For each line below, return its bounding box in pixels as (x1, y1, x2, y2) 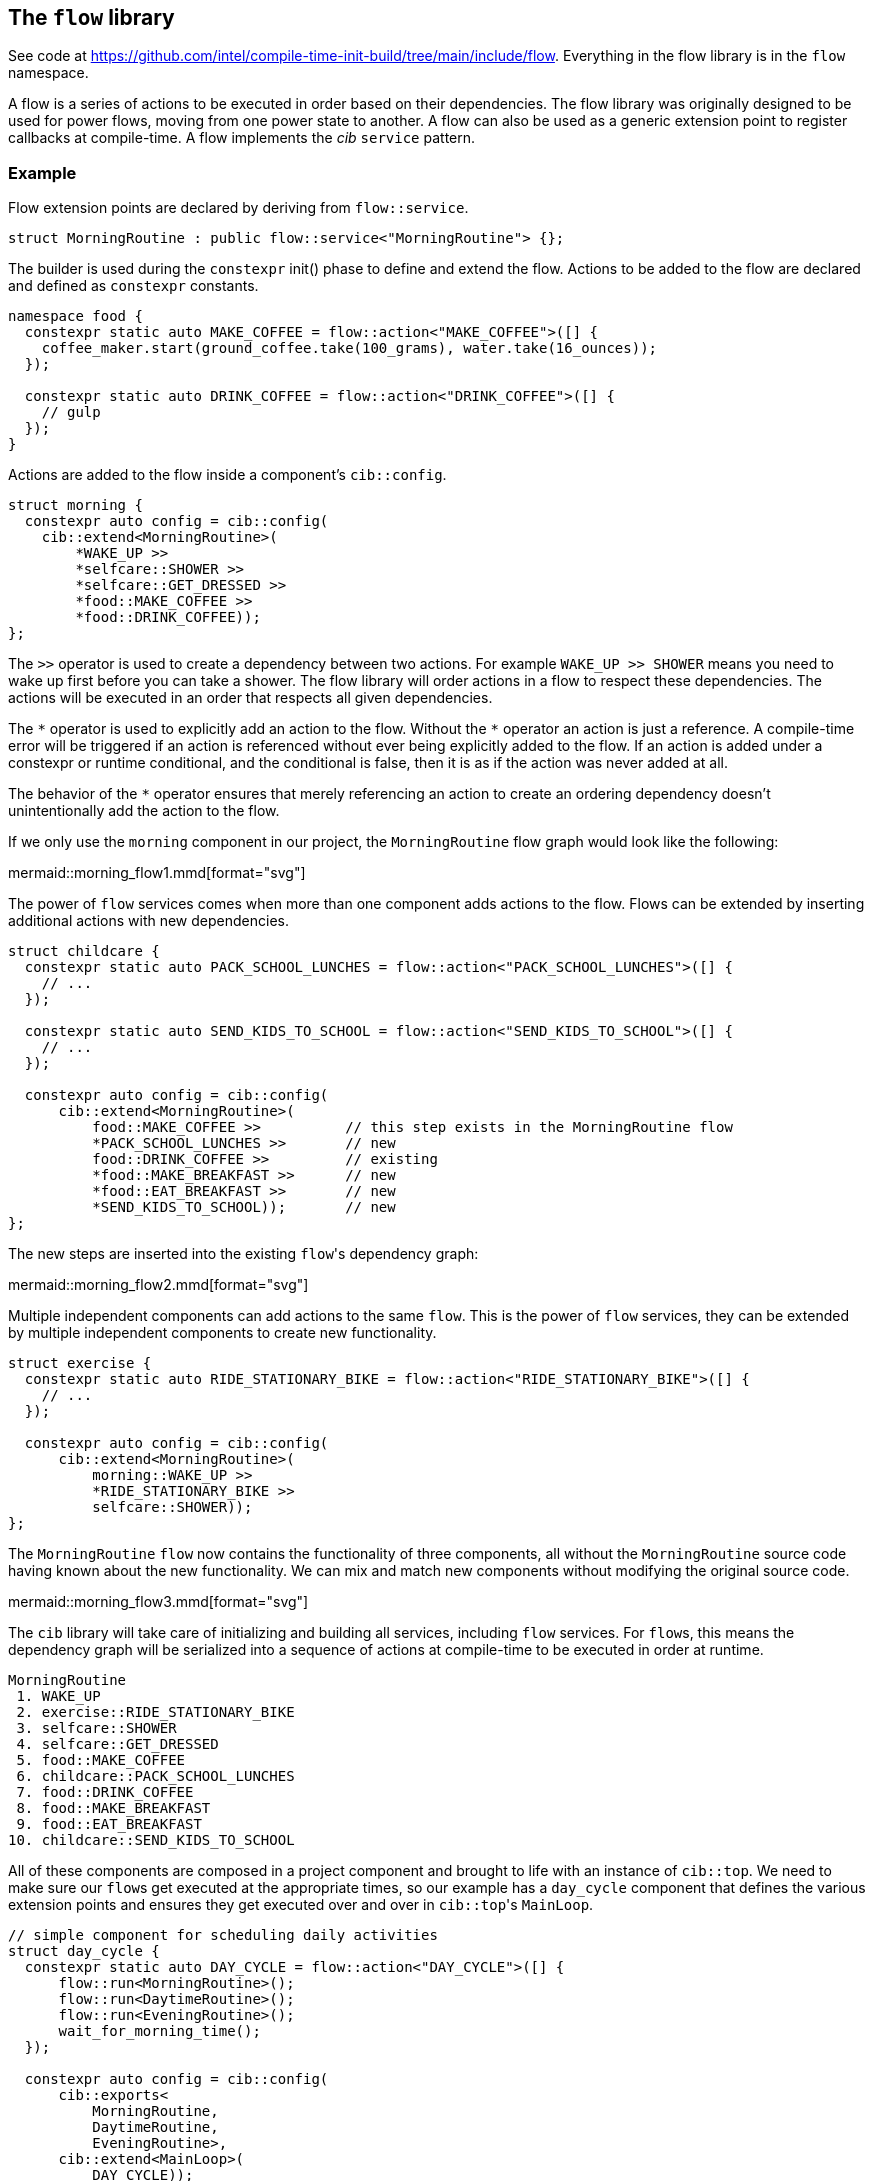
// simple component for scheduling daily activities (8, 1927, 438, 1944)
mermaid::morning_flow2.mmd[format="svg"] (8, 1276, 309, 1294)
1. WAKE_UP (16, 1688, 101, 1705)
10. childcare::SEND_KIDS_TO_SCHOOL (8, 1832, 295, 1849)
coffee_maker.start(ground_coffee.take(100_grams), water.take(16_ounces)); (41, 340, 658, 357)
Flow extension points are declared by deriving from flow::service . (8, 199, 469, 217)
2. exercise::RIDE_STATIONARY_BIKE (16, 1704, 295, 1721)
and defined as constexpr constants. (8, 277, 259, 295)
